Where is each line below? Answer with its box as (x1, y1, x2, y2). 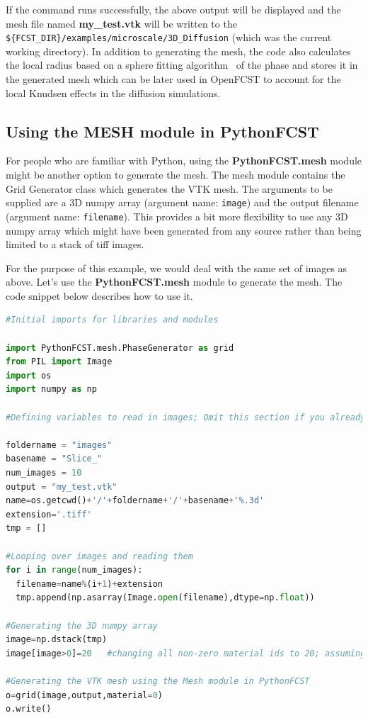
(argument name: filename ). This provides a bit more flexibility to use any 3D (6, 208, 348, 223)
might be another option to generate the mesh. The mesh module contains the (6, 167, 345, 182)
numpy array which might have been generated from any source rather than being (6, 223, 362, 237)
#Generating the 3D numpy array (6, 620, 158, 631)
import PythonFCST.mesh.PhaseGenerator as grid (6, 342, 234, 353)
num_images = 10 (6, 468, 82, 478)
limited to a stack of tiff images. (6, 237, 144, 252)
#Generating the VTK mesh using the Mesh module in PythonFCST (6, 675, 310, 686)
